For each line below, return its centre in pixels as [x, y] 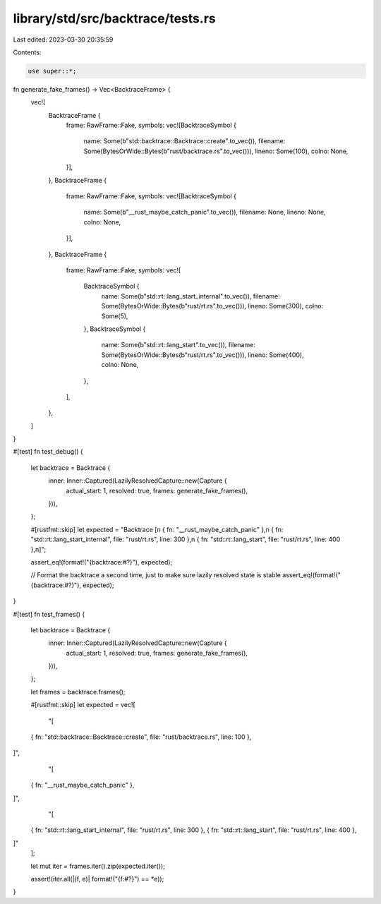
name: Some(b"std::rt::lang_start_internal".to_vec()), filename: [190, 296]
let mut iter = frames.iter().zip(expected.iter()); [98, 866]
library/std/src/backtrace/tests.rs [114, 18]
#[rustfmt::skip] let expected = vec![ [83, 705]
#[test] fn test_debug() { [48, 452]
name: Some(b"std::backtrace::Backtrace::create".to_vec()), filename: [185, 141]
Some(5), [115, 316]
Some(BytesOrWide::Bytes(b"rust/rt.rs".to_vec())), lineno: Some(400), [202, 355]
